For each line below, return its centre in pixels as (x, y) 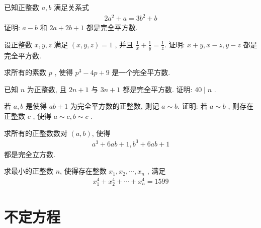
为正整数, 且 (47, 89)
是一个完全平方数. (141, 72)
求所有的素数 (25, 72)
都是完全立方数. (30, 154)
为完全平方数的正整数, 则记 (115, 106)
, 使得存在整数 (83, 171)
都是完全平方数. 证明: (158, 89)
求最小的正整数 (29, 171)
